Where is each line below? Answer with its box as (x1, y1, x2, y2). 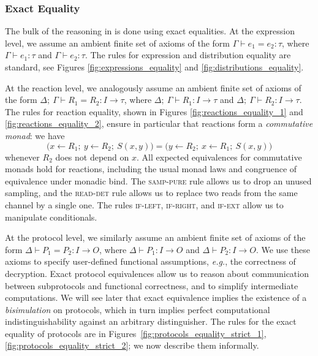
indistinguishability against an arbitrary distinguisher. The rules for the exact (5, 315, 297, 328)
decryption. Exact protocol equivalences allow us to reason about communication (5, 267, 309, 279)
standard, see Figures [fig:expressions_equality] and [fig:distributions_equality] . (5, 61, 304, 73)
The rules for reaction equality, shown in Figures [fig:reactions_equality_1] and (5, 105, 303, 118)
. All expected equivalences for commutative (137, 150, 302, 163)
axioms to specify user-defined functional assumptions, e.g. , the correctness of (5, 255, 296, 268)
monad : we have (5, 129, 65, 142)
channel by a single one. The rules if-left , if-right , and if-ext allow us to (5, 198, 284, 211)
